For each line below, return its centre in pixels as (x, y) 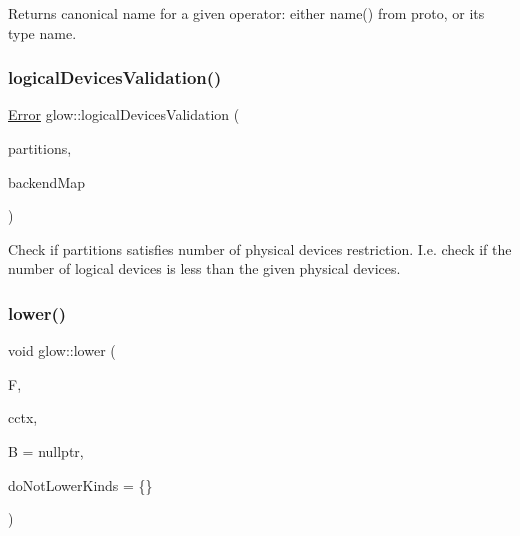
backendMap (47, 181)
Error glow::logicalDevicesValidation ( (124, 114)
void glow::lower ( (62, 350)
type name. (42, 32)
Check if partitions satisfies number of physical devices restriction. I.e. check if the (260, 248)
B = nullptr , (46, 450)
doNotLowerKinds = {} (80, 484)
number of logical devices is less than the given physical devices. (204, 268)
